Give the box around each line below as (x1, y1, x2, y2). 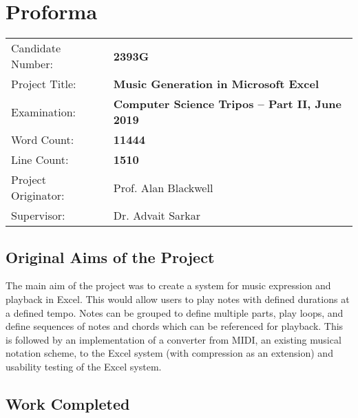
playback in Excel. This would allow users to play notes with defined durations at (6, 291, 350, 306)
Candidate (11, 40, 61, 56)
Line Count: (11, 151, 69, 168)
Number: (11, 56, 53, 72)
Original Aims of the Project (6, 246, 215, 267)
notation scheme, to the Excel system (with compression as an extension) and (6, 346, 333, 360)
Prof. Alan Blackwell (113, 179, 213, 196)
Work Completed (6, 393, 130, 414)
